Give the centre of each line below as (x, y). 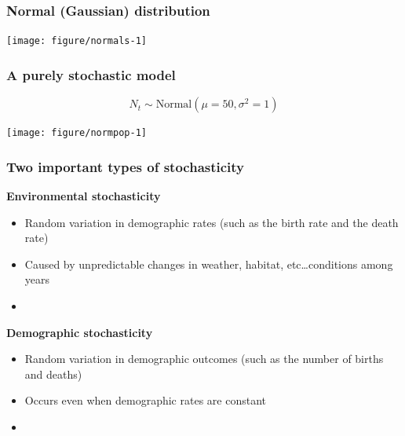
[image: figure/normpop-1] (77, 133)
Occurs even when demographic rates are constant (145, 400)
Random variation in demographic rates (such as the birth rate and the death (212, 222)
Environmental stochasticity (84, 195)
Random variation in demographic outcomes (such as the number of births (204, 359)
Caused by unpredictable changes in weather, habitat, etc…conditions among (209, 264)
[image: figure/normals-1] (77, 41)
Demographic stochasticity (80, 332)
